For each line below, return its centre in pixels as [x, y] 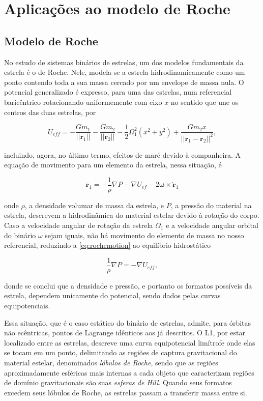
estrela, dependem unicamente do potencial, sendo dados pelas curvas [112, 295]
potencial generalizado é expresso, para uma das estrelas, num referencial [118, 92]
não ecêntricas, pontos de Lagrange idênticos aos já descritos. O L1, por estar [125, 333]
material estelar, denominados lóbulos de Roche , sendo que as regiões [111, 362]
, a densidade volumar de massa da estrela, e [94, 205]
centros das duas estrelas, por [50, 112]
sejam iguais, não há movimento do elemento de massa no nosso [144, 235]
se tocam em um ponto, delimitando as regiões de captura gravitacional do [121, 352]
